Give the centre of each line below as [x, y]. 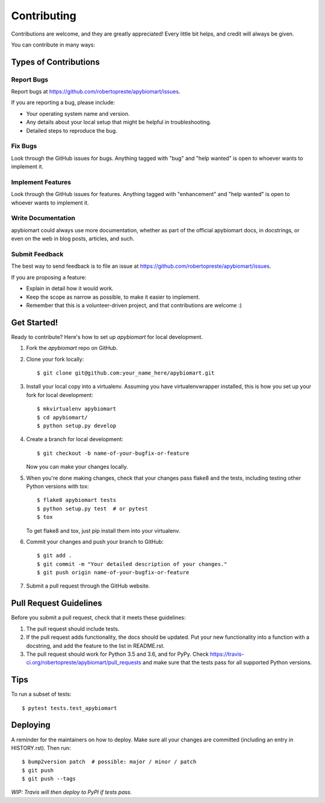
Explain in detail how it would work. [70, 288]
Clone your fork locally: [55, 359]
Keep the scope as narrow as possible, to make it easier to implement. [113, 297]
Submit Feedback [37, 255]
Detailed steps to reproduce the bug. [72, 130]
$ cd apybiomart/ [62, 417]
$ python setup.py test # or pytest [93, 509]
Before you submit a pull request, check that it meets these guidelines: [98, 618]
